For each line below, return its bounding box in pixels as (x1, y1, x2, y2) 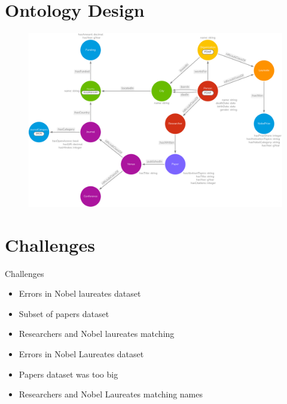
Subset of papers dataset (19, 307, 109, 319)
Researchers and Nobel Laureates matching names (19, 388, 203, 400)
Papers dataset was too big (19, 367, 118, 380)
